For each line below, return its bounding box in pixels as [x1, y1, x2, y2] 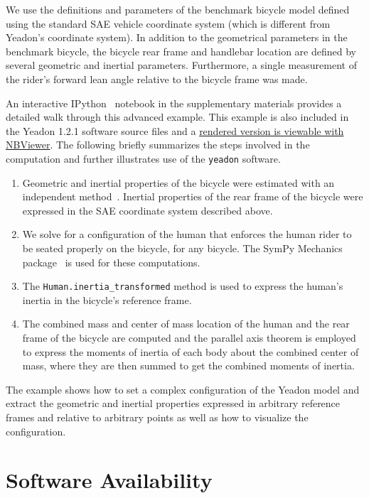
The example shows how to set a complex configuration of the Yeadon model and [6, 381, 360, 396]
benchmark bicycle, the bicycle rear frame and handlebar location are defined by [6, 43, 356, 58]
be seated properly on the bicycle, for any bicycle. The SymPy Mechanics [22, 240, 343, 255]
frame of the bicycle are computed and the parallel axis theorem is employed [22, 330, 356, 345]
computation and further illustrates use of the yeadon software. [6, 151, 281, 166]
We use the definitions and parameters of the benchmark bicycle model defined [6, 2, 350, 16]
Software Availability [6, 465, 213, 494]
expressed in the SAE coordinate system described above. [22, 202, 273, 217]
